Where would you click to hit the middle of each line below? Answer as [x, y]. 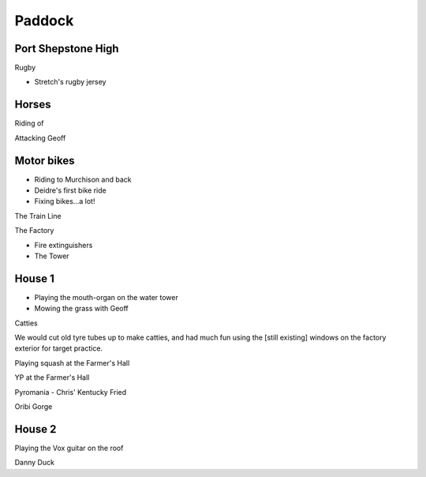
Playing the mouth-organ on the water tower [106, 297]
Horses [33, 105]
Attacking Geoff [40, 137]
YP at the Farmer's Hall [52, 377]
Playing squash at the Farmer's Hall [72, 362]
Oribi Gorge [34, 407]
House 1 [34, 278]
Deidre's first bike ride [70, 190]
